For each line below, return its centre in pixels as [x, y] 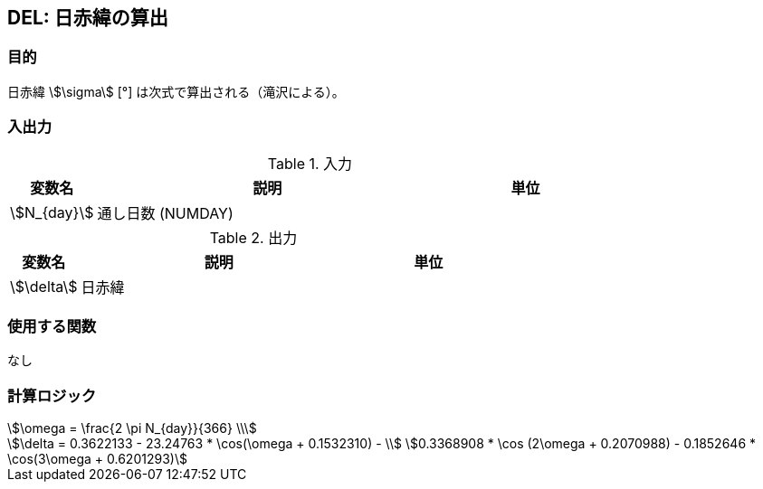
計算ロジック [52, 395]
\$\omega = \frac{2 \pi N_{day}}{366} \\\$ [132, 428]
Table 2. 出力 [253, 237]
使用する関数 [52, 326]
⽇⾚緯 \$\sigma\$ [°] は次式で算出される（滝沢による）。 [176, 91]
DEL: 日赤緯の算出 [88, 18]
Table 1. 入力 [310, 163]
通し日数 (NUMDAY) [165, 213]
